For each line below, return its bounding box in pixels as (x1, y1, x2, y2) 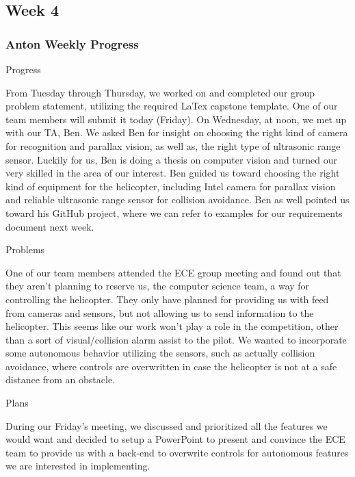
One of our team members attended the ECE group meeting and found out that (5, 265, 341, 279)
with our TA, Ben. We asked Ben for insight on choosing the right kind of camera (5, 125, 348, 140)
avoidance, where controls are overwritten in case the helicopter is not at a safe (5, 359, 337, 373)
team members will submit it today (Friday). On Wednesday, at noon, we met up (5, 112, 347, 126)
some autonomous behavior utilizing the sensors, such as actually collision (5, 346, 315, 360)
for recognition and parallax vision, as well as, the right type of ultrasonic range (5, 138, 341, 153)
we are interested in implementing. (5, 459, 150, 473)
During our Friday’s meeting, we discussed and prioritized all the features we (5, 418, 328, 433)
